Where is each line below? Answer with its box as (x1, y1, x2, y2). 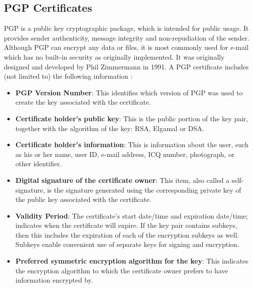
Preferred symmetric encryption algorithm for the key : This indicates (15, 256, 249, 266)
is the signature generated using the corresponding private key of (47, 184, 241, 195)
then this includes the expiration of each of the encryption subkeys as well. (15, 229, 239, 240)
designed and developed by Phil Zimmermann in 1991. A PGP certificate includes (4, 61, 249, 71)
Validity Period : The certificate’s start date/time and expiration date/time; (15, 210, 248, 221)
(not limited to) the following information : (4, 71, 133, 81)
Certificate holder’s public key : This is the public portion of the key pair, (15, 113, 248, 123)
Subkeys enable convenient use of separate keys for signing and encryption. (15, 239, 240, 249)
